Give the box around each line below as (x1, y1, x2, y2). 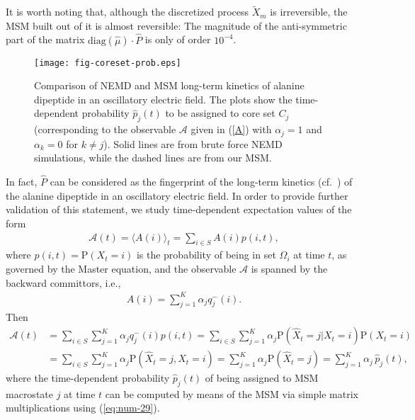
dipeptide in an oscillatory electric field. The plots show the (34, 91, 292, 106)
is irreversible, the (270, 4, 348, 19)
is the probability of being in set (136, 247, 276, 262)
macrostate (6, 386, 53, 401)
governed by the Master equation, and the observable (6, 261, 237, 276)
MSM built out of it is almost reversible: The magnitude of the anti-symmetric (6, 18, 347, 33)
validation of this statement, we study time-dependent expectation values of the (6, 202, 352, 217)
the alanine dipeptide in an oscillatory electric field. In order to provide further (6, 188, 348, 203)
